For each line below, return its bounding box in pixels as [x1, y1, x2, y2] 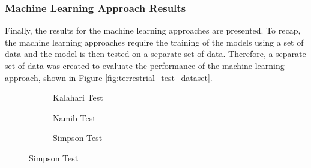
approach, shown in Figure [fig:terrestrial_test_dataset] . [5, 71, 213, 83]
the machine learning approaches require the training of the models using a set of [5, 35, 304, 48]
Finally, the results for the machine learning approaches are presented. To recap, [5, 24, 301, 37]
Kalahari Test [53, 91, 103, 104]
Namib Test [53, 111, 96, 124]
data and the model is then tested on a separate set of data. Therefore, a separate [5, 47, 306, 60]
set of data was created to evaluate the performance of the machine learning [5, 59, 285, 71]
